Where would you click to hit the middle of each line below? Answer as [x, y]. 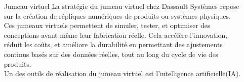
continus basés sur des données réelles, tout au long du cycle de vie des [111, 54]
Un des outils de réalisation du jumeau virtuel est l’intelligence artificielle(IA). [122, 73]
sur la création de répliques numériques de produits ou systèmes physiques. [117, 15]
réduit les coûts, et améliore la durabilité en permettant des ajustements [113, 44]
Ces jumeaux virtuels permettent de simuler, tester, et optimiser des [107, 25]
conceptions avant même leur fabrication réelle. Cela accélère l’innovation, [116, 35]
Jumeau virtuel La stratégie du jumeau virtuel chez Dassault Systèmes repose [122, 6]
